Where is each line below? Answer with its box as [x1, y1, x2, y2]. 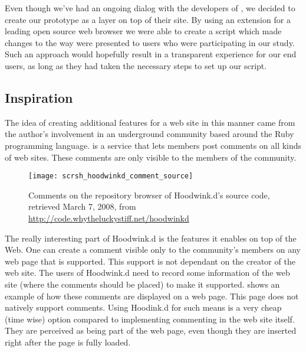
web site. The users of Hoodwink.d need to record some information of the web [5, 266, 290, 279]
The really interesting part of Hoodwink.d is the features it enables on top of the [5, 232, 297, 244]
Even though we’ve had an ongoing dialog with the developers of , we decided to [5, 2, 295, 14]
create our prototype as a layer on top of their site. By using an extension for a [5, 13, 291, 25]
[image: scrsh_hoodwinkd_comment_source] [28, 172, 193, 181]
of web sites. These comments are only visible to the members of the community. [5, 151, 297, 163]
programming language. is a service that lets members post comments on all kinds [5, 139, 302, 151]
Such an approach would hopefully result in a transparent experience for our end [5, 48, 297, 60]
